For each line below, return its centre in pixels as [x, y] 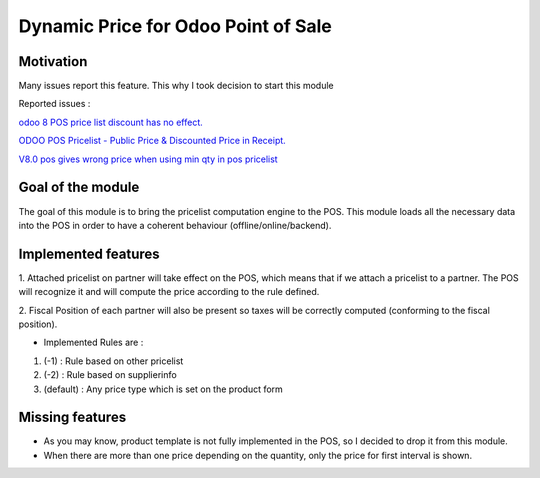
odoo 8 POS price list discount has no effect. [111, 122]
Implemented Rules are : [93, 342]
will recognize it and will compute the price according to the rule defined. [169, 292]
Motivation [53, 61]
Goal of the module [79, 187]
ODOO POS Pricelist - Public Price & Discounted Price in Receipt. [152, 141]
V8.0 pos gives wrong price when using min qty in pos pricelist [148, 159]
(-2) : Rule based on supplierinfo [110, 375]
